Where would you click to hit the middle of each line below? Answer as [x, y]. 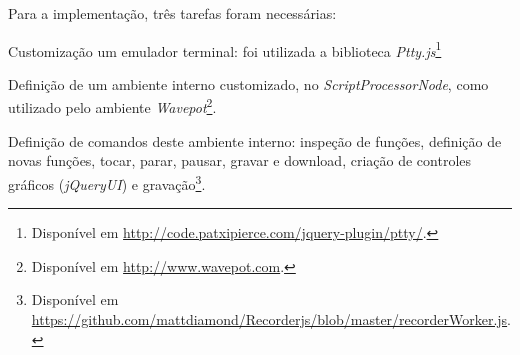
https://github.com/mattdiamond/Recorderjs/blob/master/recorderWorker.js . [271, 318]
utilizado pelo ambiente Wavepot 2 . [112, 106]
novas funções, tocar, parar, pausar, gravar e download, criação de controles [240, 160]
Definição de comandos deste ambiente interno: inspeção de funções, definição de [255, 140]
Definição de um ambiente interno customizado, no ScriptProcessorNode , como [248, 83]
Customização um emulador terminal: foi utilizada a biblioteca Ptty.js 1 [225, 49]
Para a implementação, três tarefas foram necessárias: [172, 13]
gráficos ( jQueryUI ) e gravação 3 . [107, 182]
